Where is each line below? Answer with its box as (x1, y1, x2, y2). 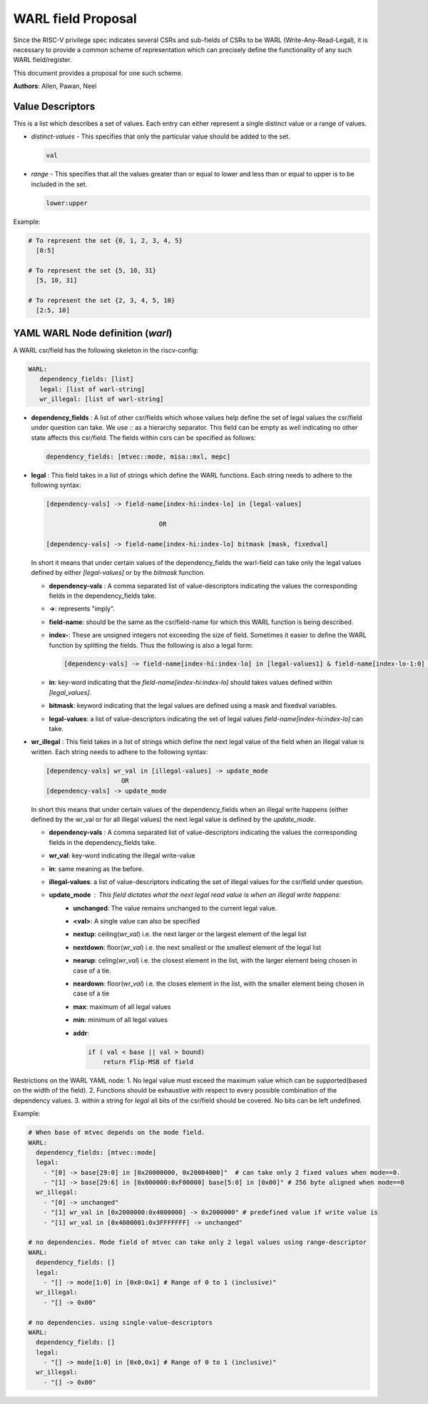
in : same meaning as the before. (49, 864, 144, 873)
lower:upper (46, 199, 88, 207)
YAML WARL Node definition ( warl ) (13, 327, 173, 339)
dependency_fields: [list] (39, 375, 134, 383)
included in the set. (31, 179, 88, 189)
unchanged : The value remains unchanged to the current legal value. (73, 903, 277, 912)
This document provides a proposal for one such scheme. (13, 69, 183, 77)
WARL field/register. (13, 56, 72, 64)
